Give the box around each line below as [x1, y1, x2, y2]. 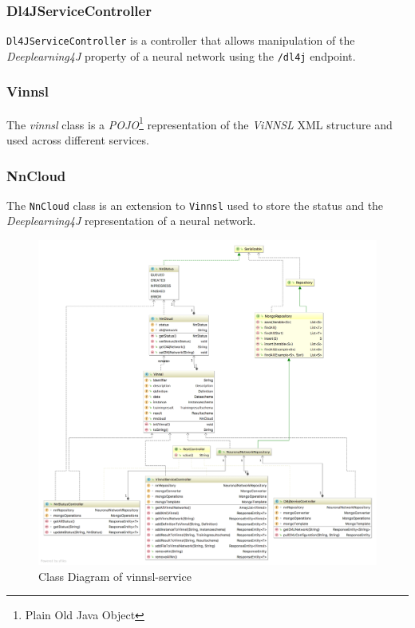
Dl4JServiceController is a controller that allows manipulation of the [6, 32, 355, 49]
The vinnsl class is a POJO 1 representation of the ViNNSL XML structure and [6, 113, 393, 132]
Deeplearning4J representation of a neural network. [6, 212, 256, 229]
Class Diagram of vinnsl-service [38, 567, 192, 584]
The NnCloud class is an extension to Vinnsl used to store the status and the [6, 196, 384, 213]
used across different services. [6, 132, 149, 148]
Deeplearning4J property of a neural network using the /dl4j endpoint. [6, 47, 356, 64]
